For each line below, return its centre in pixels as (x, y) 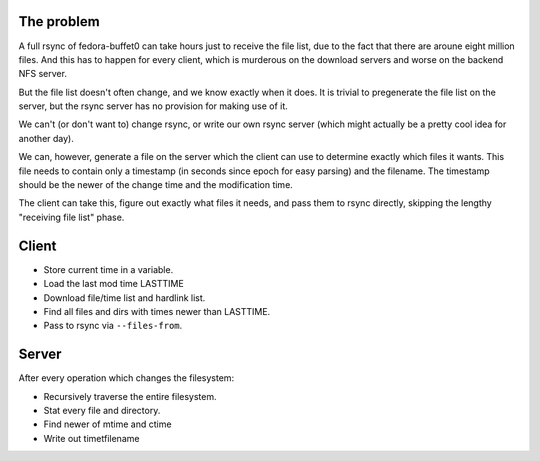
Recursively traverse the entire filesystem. (130, 396)
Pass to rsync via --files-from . (113, 326)
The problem (59, 21)
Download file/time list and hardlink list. (124, 297)
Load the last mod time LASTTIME (113, 284)
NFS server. (42, 74)
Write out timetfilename (91, 438)
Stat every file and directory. (102, 410)
